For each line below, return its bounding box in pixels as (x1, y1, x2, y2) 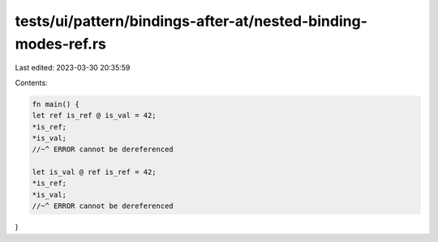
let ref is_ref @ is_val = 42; (32, 111, 157, 121)
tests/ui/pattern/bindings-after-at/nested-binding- (15, 12, 368, 30)
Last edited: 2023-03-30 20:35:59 (15, 63, 131, 73)
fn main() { (32, 100, 80, 108)
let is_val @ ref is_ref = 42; (32, 168, 157, 177)
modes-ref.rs (15, 35, 107, 53)
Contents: (15, 78, 48, 87)
